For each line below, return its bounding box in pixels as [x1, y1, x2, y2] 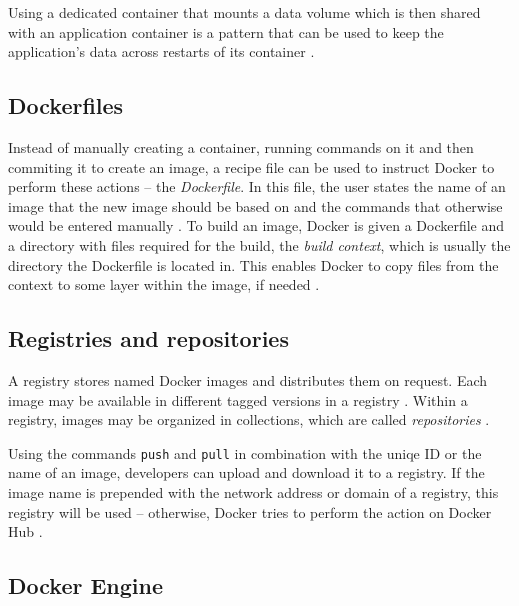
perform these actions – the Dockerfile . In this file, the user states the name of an [8, 176, 506, 197]
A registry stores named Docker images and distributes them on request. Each [8, 369, 488, 390]
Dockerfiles [8, 90, 124, 121]
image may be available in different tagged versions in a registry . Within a [8, 389, 468, 410]
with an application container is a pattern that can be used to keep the [8, 21, 444, 42]
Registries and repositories [8, 323, 289, 354]
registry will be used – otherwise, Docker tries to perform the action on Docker [8, 501, 492, 522]
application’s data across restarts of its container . [8, 41, 315, 62]
